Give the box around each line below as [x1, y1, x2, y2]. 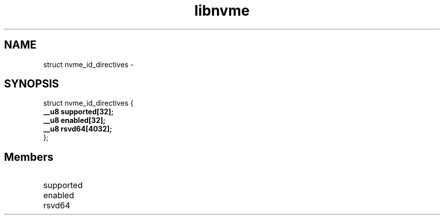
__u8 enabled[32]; [43, 116, 106, 125]
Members [4, 150, 54, 163]
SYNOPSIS [4, 77, 59, 91]
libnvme [194, 2, 250, 19]
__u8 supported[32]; [43, 107, 114, 116]
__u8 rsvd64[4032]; [43, 124, 113, 134]
